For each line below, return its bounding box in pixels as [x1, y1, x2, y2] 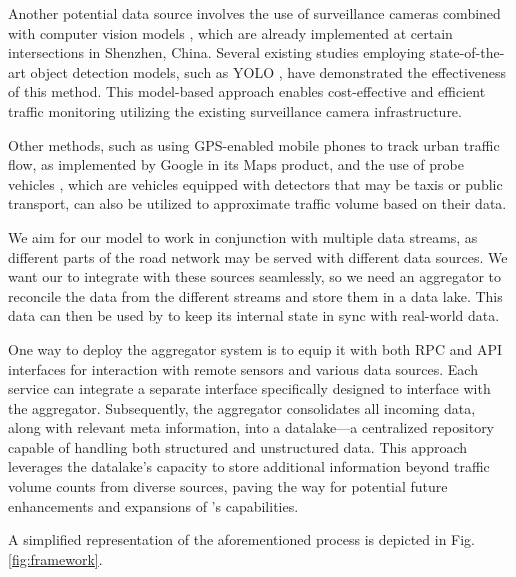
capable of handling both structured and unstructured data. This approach [8, 436, 468, 457]
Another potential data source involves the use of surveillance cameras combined [8, 3, 501, 23]
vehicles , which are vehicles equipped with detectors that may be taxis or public [8, 173, 503, 194]
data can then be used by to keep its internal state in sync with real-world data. [8, 305, 500, 326]
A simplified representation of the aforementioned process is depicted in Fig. [8, 529, 476, 550]
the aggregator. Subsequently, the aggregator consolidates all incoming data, [8, 397, 476, 418]
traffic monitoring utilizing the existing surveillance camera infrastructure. [8, 100, 462, 121]
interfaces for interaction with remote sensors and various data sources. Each [8, 358, 478, 379]
